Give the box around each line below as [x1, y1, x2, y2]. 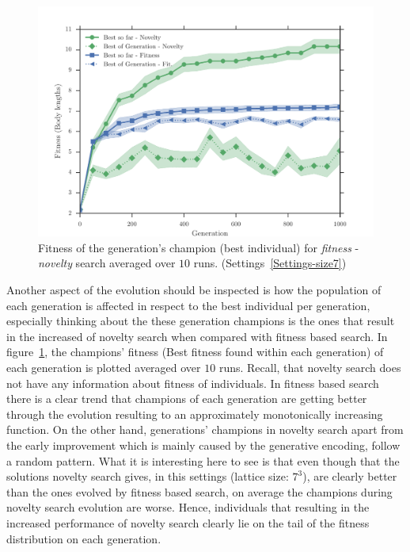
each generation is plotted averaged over [6, 359, 201, 375]
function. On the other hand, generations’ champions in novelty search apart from [6, 421, 404, 438]
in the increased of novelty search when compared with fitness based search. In [6, 328, 388, 344]
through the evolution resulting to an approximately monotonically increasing [6, 405, 383, 422]
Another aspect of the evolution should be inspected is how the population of [6, 282, 382, 298]
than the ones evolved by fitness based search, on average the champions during [6, 483, 393, 500]
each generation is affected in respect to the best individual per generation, [6, 297, 370, 313]
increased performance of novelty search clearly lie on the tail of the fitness [6, 514, 370, 531]
